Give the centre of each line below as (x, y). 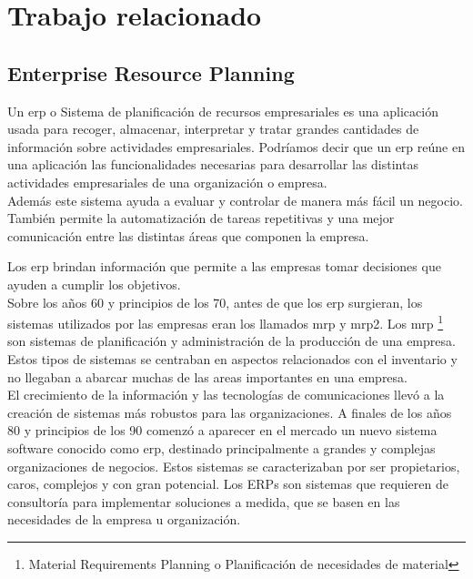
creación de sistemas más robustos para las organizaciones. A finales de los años (230, 412)
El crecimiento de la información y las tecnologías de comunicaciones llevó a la (226, 395)
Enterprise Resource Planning (151, 72)
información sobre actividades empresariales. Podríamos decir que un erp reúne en (236, 146)
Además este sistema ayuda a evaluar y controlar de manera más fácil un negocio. (235, 200)
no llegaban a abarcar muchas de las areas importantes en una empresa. (207, 376)
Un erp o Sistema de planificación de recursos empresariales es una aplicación (223, 111)
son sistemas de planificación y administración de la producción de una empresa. (231, 341)
